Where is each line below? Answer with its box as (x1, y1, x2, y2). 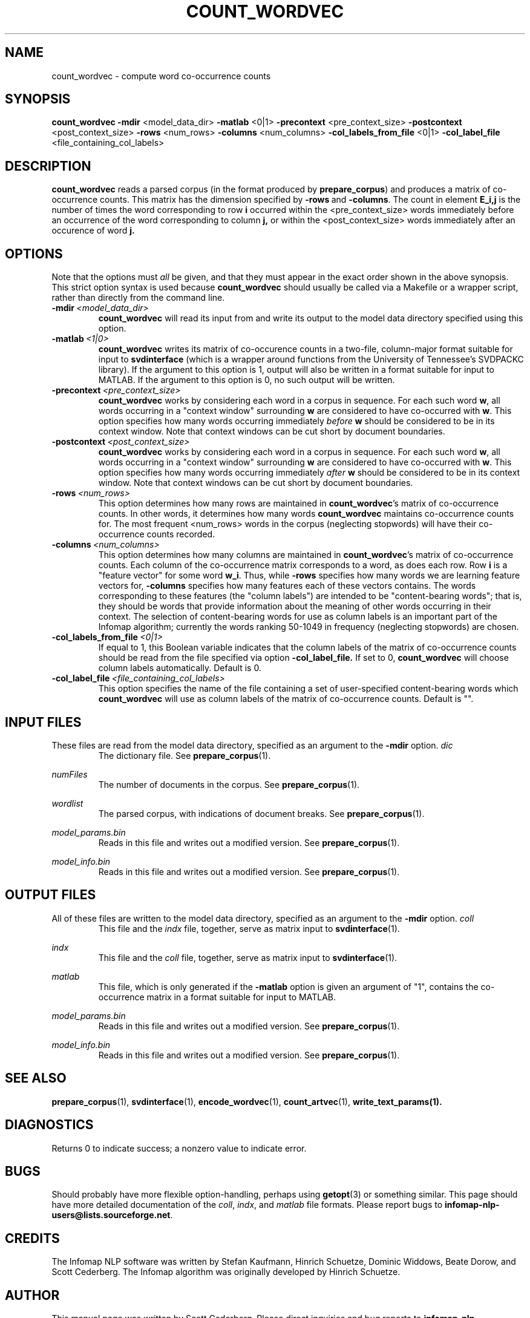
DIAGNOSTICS (5, 1117, 94, 1133)
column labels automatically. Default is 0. (98, 663, 261, 674)
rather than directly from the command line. (51, 292, 225, 303)
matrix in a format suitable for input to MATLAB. (146, 991, 336, 1002)
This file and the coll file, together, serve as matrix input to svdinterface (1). (98, 952, 398, 963)
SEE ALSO (5, 1070, 67, 1086)
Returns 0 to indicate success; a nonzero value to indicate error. (51, 1143, 307, 1153)
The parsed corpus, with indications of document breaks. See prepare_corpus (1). (98, 808, 425, 819)
